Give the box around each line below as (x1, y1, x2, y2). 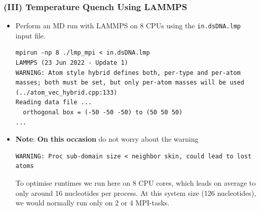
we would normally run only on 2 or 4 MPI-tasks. (15, 197, 170, 208)
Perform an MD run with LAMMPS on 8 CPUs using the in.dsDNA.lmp (15, 20, 241, 31)
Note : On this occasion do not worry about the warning (15, 134, 199, 144)
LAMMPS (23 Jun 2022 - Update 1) (15, 59, 128, 67)
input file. (15, 30, 46, 40)
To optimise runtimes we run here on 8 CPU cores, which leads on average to (15, 178, 256, 188)
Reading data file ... (15, 99, 92, 106)
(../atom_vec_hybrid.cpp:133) (15, 89, 118, 96)
